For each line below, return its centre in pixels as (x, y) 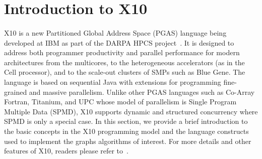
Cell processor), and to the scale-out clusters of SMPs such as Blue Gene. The (125, 72)
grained (16, 92)
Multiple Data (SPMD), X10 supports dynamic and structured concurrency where (131, 111)
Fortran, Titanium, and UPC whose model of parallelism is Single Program (120, 102)
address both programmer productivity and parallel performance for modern (122, 52)
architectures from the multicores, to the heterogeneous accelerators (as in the (124, 62)
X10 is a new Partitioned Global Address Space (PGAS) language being (115, 32)
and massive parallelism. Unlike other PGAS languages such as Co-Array (142, 92)
